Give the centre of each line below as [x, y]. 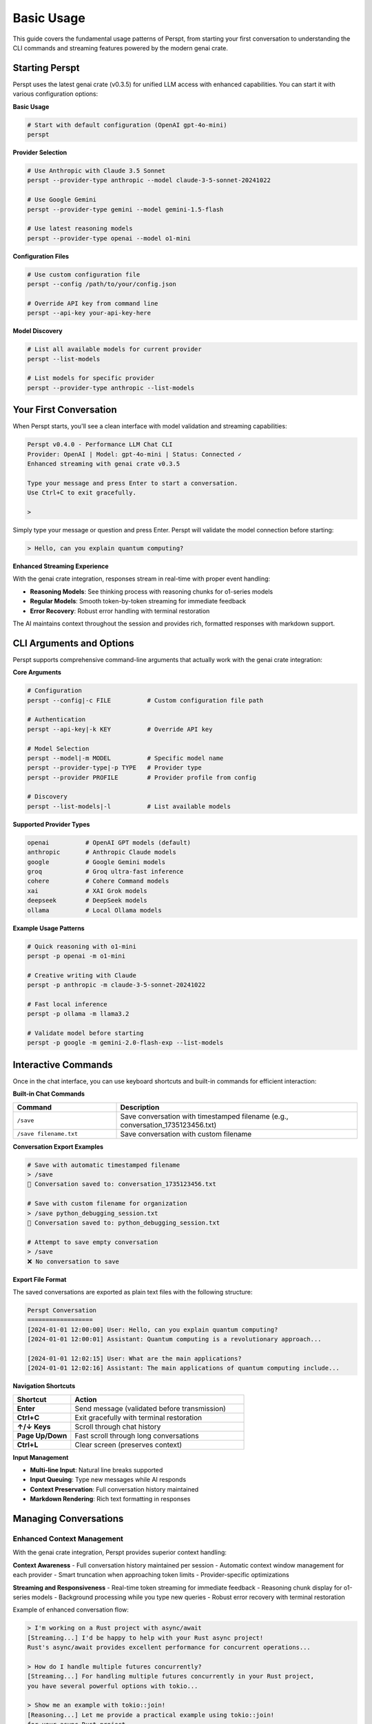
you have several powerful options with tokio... [113, 1686]
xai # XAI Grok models [87, 891]
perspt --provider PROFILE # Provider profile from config [142, 777]
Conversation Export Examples [58, 1146]
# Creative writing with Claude [82, 975]
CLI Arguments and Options [73, 643]
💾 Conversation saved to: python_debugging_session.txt [124, 1223]
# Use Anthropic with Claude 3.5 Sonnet [96, 170]
